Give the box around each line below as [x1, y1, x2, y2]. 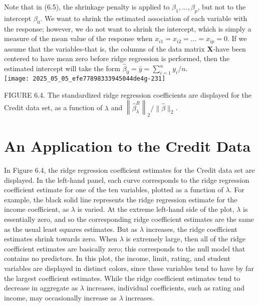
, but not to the [197, 2, 246, 12]
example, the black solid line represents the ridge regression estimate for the [4, 194, 237, 204]
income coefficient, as [4, 204, 69, 214]
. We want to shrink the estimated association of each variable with [40, 13, 247, 23]
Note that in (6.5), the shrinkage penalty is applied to [4, 2, 170, 12]
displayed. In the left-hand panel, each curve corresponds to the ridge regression [4, 174, 249, 185]
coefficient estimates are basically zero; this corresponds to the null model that [4, 243, 245, 253]
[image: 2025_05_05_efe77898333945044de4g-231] [4, 75, 166, 82]
